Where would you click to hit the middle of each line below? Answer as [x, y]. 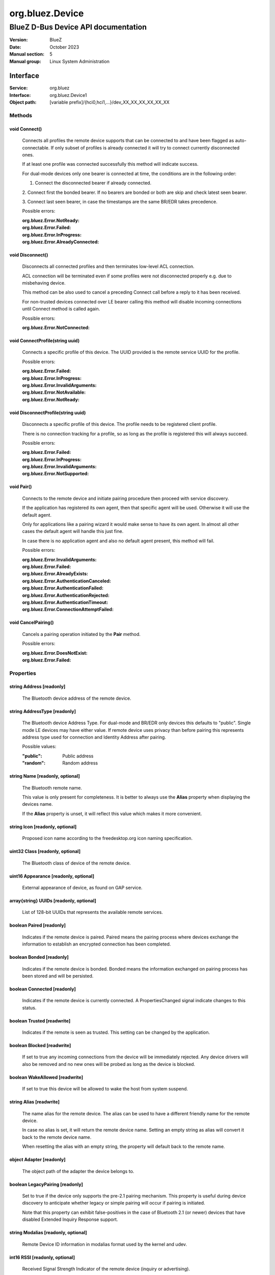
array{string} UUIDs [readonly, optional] [53, 901]
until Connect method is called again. [61, 309]
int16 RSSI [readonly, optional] [42, 1257]
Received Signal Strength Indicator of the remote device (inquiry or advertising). [106, 1269]
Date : [15, 47]
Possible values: [39, 747]
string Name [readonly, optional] [45, 776]
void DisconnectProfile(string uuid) [48, 413]
